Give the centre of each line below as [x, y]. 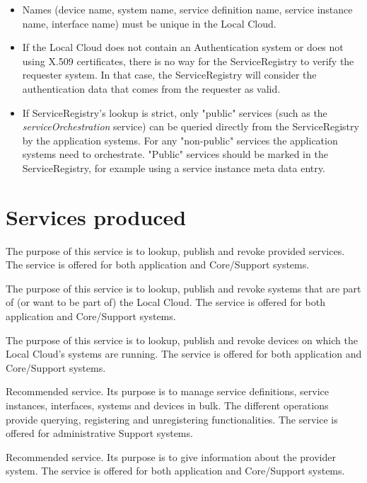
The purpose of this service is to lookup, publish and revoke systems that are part [183, 288]
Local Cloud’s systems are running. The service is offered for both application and [184, 354]
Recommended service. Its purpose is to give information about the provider [171, 456]
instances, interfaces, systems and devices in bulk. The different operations [167, 405]
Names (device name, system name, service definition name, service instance [187, 9]
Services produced [96, 216]
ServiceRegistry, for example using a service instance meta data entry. [174, 167]
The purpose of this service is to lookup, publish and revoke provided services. [175, 250]
